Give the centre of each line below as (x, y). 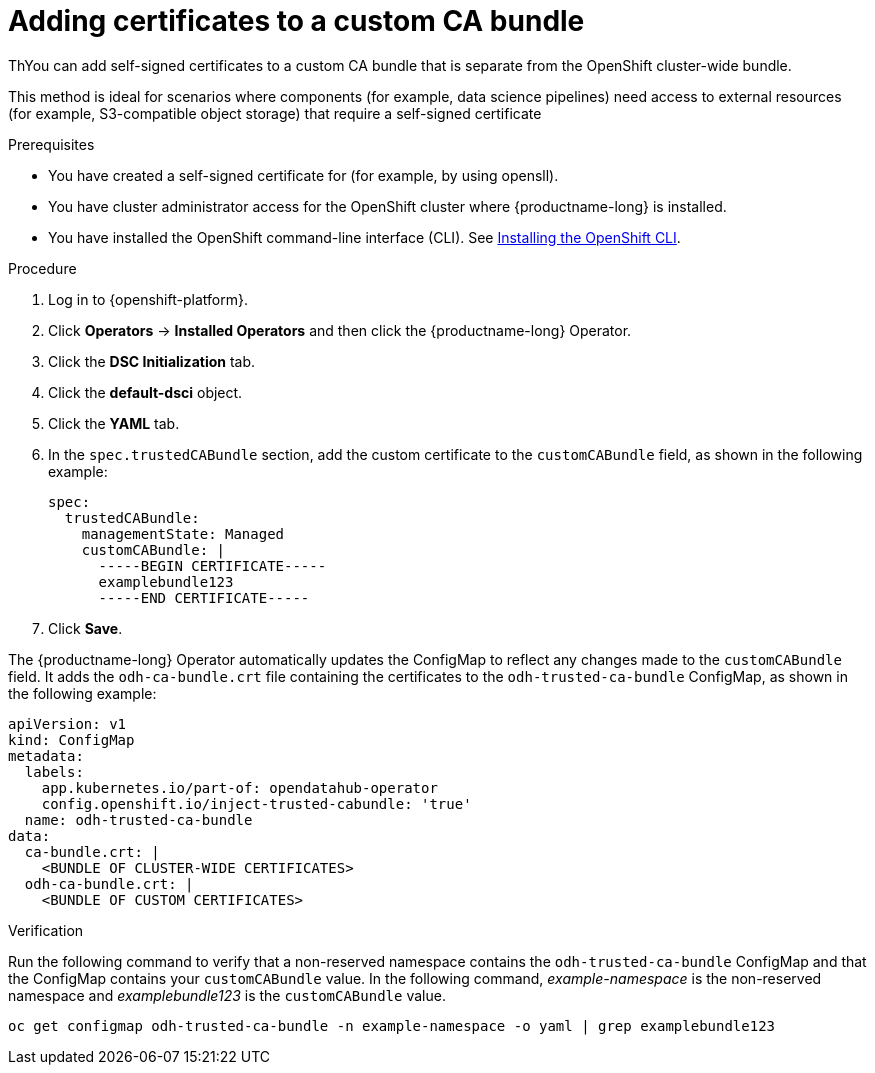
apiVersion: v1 (67, 723)
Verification (46, 930)
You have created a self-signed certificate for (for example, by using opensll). (303, 175)
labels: (54, 771)
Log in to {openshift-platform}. (148, 299)
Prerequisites (51, 144)
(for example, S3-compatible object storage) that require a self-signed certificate (275, 113)
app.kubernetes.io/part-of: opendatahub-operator (239, 787)
